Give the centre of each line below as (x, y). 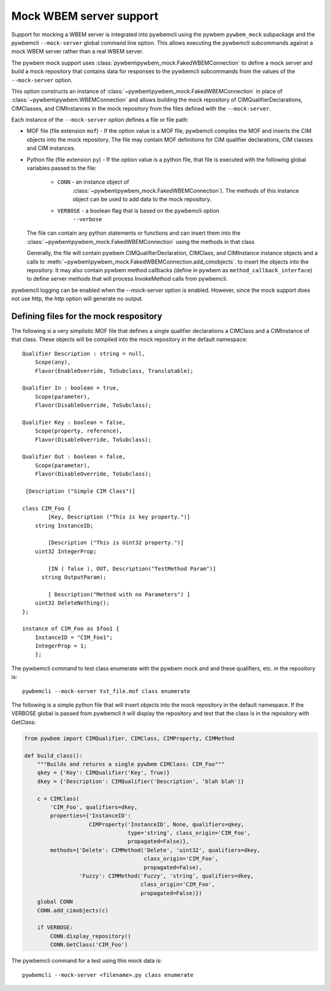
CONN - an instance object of (93, 182)
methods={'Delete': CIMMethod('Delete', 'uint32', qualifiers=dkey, (155, 850)
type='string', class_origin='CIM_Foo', (189, 833)
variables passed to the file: (62, 168)
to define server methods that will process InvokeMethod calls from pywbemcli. (127, 279)
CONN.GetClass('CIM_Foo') (89, 945)
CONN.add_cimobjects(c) (73, 910)
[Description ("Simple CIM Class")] (81, 491)
